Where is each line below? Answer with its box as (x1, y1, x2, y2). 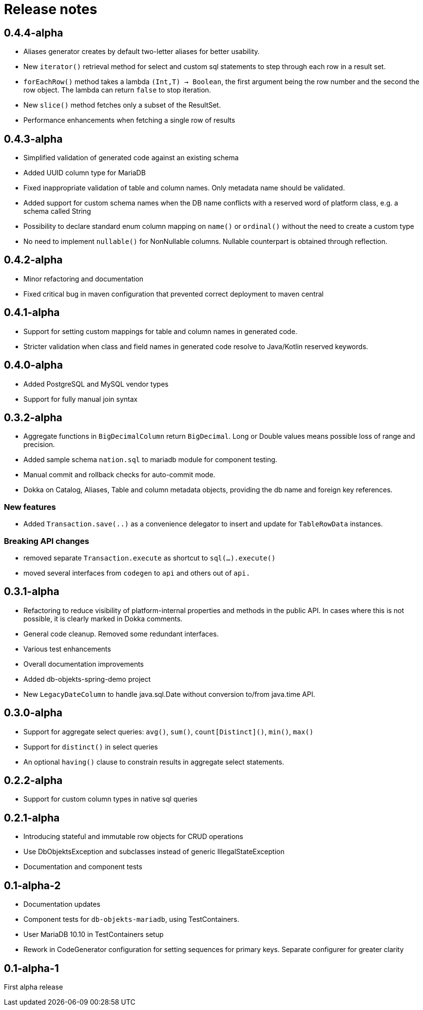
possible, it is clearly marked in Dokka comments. (23, 614, 183, 623)
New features (4, 502, 56, 512)
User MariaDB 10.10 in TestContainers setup (23, 930, 164, 939)
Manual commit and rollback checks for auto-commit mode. (23, 470, 215, 479)
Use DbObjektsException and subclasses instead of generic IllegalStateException (23, 847, 285, 856)
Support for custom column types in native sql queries (23, 795, 198, 804)
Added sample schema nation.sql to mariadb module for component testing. (23, 455, 277, 464)
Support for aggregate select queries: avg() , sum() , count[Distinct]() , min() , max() (23, 727, 314, 736)
